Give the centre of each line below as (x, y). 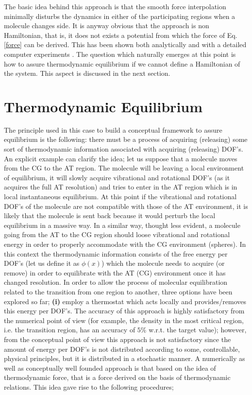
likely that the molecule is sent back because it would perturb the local (110, 215)
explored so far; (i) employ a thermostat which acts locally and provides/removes (125, 301)
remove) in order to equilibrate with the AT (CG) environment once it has (115, 272)
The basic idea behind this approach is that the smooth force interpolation (115, 6)
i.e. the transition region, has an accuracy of (70, 330)
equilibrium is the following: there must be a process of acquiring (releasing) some (126, 139)
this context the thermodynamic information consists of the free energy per (116, 253)
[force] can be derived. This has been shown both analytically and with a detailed (125, 44)
